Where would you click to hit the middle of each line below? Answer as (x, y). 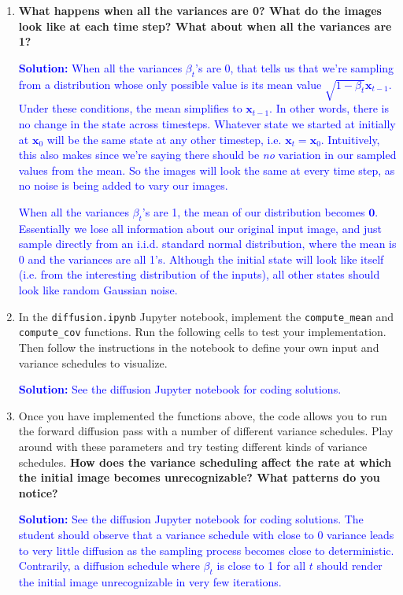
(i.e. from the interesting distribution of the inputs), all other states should (199, 274)
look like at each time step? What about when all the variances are (205, 26)
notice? (38, 492)
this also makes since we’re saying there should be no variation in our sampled (207, 155)
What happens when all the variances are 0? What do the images (200, 10)
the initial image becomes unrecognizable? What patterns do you (199, 477)
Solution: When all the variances (100, 67)
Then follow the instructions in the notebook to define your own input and (199, 347)
